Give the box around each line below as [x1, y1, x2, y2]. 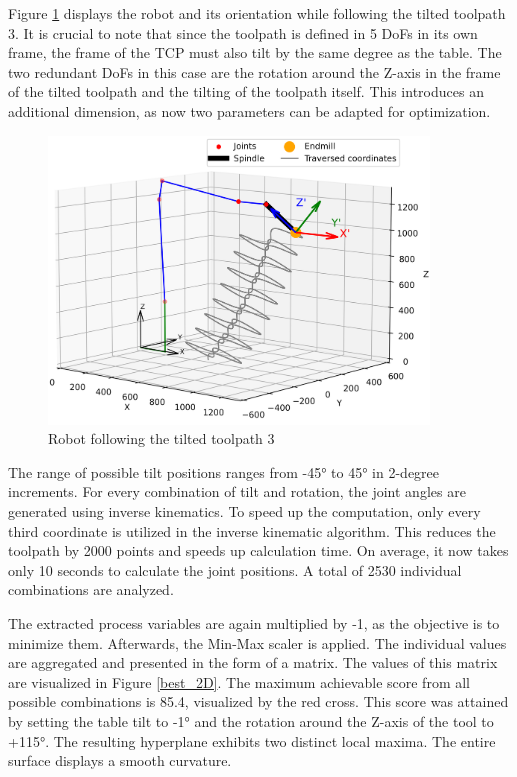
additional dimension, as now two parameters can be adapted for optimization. [8, 100, 491, 121]
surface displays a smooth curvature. [8, 750, 232, 771]
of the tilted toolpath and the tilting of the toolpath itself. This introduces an [8, 81, 484, 102]
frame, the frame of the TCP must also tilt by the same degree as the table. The [8, 42, 502, 63]
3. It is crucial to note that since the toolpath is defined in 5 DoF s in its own [8, 22, 478, 43]
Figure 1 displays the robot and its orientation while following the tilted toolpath [8, 3, 506, 23]
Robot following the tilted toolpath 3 [48, 428, 275, 449]
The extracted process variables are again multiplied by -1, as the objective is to [8, 612, 500, 633]
